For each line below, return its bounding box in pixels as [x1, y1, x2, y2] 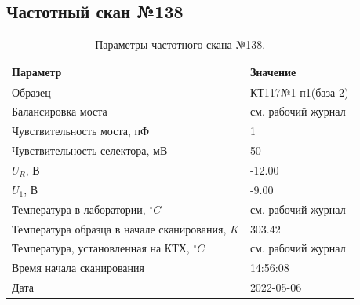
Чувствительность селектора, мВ [12, 142, 168, 159]
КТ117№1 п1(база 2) [249, 83, 349, 100]
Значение [249, 63, 296, 79]
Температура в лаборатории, [12, 200, 146, 217]
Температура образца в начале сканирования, [12, 220, 227, 237]
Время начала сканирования [12, 259, 144, 276]
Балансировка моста [12, 103, 107, 119]
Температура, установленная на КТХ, [12, 240, 190, 256]
